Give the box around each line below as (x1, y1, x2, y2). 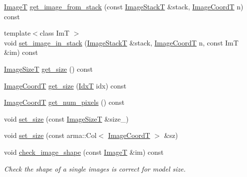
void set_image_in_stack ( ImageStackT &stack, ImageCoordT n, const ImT (4, 37, 239, 47)
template (4, 28, 31, 38)
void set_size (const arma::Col (4, 130, 97, 140)
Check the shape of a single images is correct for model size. (4, 163, 186, 174)
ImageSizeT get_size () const (4, 63, 93, 74)
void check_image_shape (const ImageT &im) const (4, 146, 164, 157)
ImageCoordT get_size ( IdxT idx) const (4, 80, 126, 90)
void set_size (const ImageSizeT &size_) (4, 113, 129, 124)
